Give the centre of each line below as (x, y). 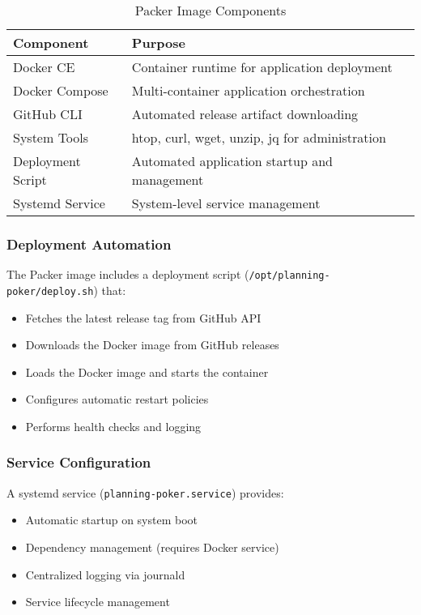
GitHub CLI (48, 114)
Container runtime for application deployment (262, 67)
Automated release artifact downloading (245, 114)
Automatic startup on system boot (112, 520)
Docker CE (44, 67)
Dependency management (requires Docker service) (152, 547)
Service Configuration (79, 462)
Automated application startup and (232, 161)
